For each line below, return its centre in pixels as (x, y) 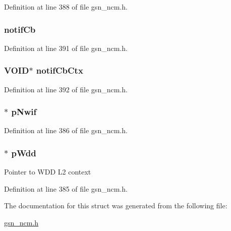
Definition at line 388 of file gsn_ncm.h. (66, 7)
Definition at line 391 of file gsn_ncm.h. (66, 48)
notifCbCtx (60, 70)
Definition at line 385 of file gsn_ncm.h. (66, 188)
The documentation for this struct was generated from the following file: (116, 206)
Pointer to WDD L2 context (48, 172)
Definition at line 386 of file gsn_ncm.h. (66, 130)
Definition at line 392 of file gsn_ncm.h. (66, 89)
